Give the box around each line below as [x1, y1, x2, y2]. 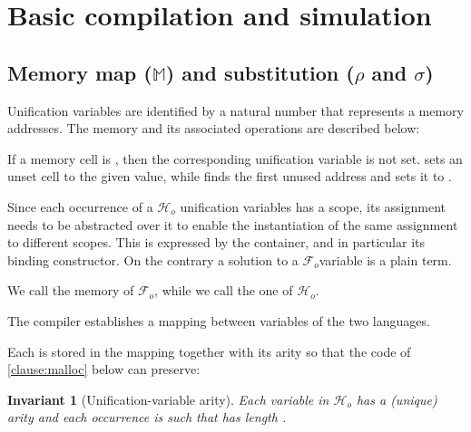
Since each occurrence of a [7, 197, 153, 216]
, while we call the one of [154, 281, 293, 300]
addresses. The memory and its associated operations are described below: [7, 119, 420, 138]
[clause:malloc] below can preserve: [7, 360, 201, 379]
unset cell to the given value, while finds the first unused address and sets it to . [7, 167, 452, 186]
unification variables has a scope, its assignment [180, 197, 446, 216]
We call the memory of [7, 281, 134, 300]
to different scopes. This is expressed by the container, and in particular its [7, 233, 425, 252]
